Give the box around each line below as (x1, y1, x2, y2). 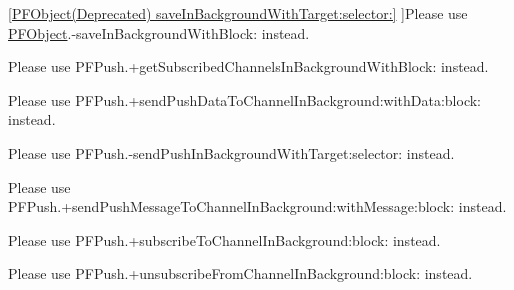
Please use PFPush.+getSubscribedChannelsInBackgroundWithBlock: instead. (8, 56, 489, 77)
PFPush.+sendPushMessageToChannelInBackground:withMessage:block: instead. (8, 196, 507, 217)
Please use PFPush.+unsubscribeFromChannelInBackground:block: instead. (8, 263, 473, 284)
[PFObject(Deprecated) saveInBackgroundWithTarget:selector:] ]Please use (8, 3, 468, 23)
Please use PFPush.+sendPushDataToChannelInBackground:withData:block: (8, 89, 482, 110)
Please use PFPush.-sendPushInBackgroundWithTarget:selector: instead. (8, 142, 455, 163)
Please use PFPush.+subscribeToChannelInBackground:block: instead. (8, 229, 441, 250)
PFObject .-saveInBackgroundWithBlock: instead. (8, 22, 310, 43)
